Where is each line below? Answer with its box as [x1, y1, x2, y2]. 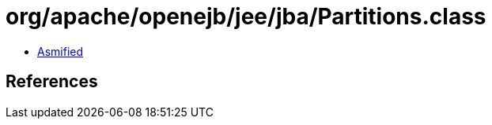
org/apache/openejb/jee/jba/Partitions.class [6, 3, 486, 30]
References [6, 72, 98, 92]
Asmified [37, 44, 84, 58]
